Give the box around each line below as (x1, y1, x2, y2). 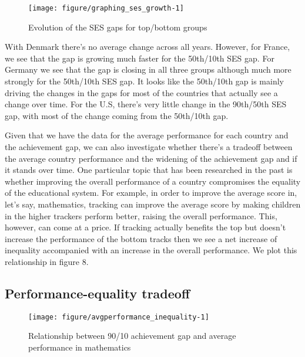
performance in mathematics (28, 341, 131, 353)
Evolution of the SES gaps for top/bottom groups (28, 21, 207, 33)
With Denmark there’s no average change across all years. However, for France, (5, 40, 290, 53)
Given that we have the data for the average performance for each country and (5, 129, 289, 141)
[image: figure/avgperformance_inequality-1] (28, 312, 209, 321)
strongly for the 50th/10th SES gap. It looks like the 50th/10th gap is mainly (5, 75, 284, 87)
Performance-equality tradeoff (5, 284, 190, 302)
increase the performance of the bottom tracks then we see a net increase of (5, 232, 277, 244)
